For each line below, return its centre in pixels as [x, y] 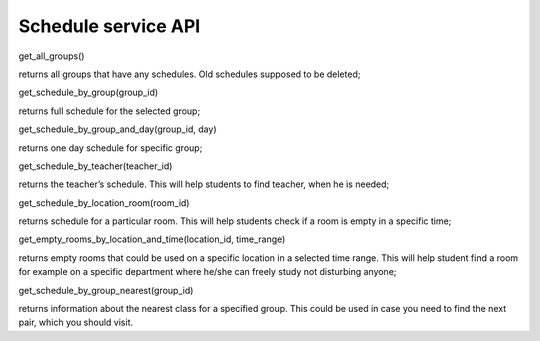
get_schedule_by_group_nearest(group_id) [106, 290]
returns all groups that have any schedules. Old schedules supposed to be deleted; [189, 74]
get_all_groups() [51, 56]
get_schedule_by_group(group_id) [88, 92]
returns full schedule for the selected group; [109, 111]
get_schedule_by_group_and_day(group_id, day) [117, 129]
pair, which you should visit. [76, 322]
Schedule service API [109, 26]
